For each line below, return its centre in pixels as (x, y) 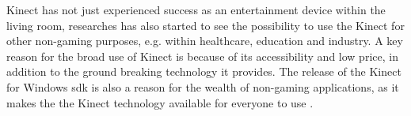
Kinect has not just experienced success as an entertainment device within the (196, 9)
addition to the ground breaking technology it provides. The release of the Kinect (204, 71)
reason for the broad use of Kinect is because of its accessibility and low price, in (202, 56)
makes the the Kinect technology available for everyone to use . (160, 102)
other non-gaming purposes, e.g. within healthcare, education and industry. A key (205, 41)
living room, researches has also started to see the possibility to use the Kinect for (205, 25)
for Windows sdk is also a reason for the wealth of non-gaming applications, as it (203, 86)
